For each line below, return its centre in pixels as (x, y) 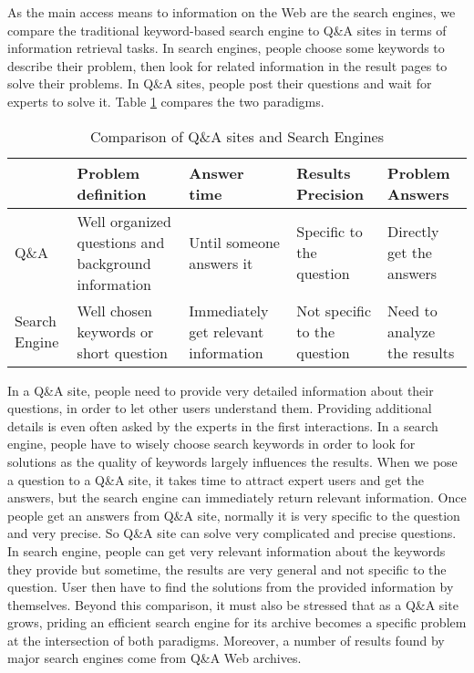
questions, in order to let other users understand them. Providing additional (220, 408)
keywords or (115, 331)
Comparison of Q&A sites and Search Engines (237, 136)
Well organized (124, 221)
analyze (412, 331)
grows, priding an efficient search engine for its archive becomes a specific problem (237, 622)
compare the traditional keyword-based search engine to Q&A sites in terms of (227, 30)
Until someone (234, 242)
